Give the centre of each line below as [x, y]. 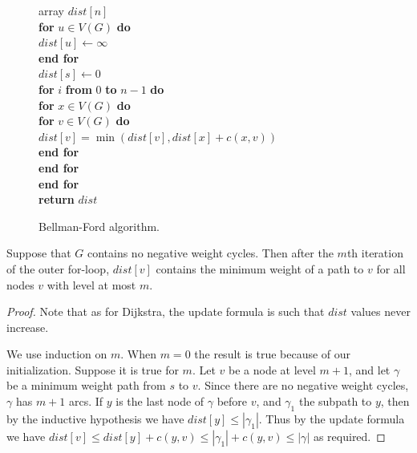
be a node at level [272, 369]
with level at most [91, 284]
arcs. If [86, 401]
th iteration [375, 253]
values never [381, 311]
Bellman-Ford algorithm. [99, 226]
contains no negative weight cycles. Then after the [210, 253]
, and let [369, 369]
